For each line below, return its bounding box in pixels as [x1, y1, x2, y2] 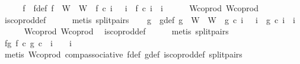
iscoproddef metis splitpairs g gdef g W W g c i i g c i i [4, 13, 296, 25]
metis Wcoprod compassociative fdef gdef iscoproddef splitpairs [4, 48, 242, 60]
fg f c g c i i [4, 36, 72, 49]
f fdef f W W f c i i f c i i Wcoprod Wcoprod [23, 2, 258, 14]
